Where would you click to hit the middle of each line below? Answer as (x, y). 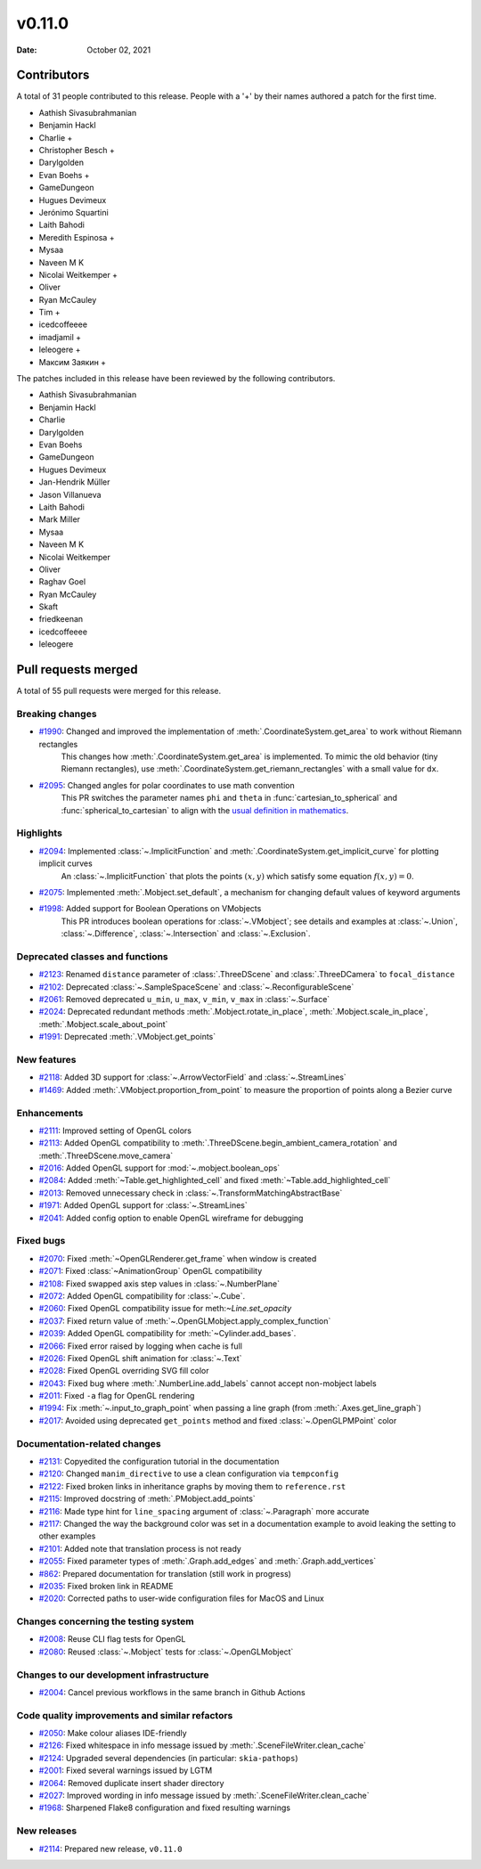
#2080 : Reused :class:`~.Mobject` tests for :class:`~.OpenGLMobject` (166, 1652)
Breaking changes (57, 714)
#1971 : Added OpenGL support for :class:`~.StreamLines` (143, 1205)
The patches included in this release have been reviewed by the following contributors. (176, 379)
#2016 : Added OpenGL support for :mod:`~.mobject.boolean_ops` (159, 1168)
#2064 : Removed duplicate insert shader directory (131, 1783)
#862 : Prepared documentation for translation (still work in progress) (165, 1573)
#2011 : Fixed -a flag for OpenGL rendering (117, 1396)
